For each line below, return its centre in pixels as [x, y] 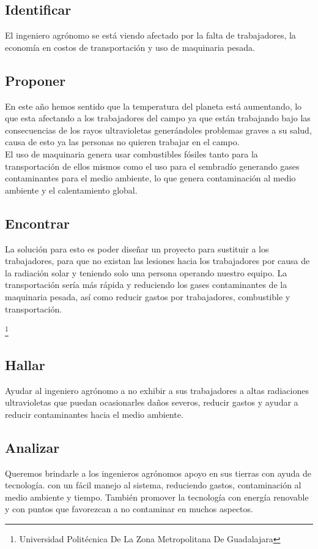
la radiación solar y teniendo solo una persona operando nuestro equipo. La [146, 272]
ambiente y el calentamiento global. [71, 190]
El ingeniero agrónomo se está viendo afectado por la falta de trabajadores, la [150, 35]
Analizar [32, 447]
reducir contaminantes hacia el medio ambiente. [94, 414]
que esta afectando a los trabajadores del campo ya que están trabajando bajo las [158, 118]
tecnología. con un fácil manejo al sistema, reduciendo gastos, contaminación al [153, 485]
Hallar [25, 364]
